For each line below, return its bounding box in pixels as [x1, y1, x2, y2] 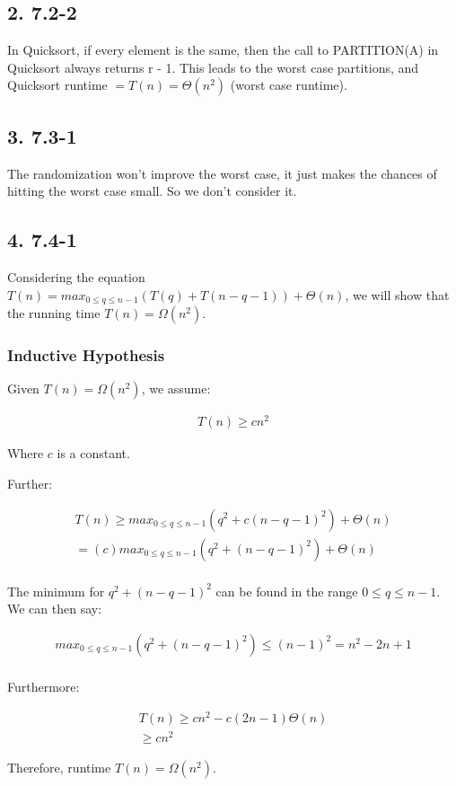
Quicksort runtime [7, 75, 108, 94]
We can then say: [7, 599, 102, 618]
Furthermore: [7, 676, 80, 695]
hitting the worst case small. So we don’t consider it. [7, 181, 297, 200]
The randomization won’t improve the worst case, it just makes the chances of [7, 163, 437, 182]
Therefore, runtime [7, 757, 111, 776]
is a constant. [57, 444, 130, 463]
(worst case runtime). [230, 75, 347, 94]
